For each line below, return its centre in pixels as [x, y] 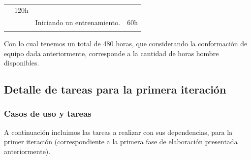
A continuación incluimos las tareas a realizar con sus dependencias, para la [118, 132]
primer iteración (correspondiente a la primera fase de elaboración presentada [121, 142]
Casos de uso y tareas [48, 113]
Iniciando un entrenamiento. [78, 22]
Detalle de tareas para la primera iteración [115, 89]
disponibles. [22, 63]
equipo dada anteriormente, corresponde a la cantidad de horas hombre [111, 53]
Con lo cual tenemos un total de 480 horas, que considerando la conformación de [126, 43]
